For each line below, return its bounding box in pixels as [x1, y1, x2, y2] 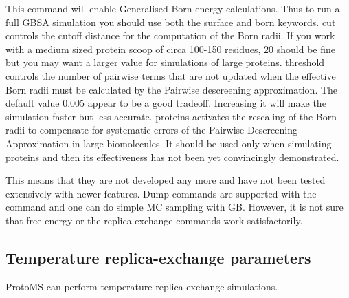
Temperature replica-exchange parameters [5, 246, 311, 268]
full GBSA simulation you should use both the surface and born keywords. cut [5, 14, 336, 29]
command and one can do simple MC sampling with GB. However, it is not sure [5, 200, 344, 214]
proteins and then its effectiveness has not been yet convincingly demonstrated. [5, 149, 339, 164]
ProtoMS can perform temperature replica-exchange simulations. [5, 279, 278, 293]
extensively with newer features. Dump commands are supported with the [5, 186, 317, 200]
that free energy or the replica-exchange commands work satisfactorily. [5, 213, 303, 227]
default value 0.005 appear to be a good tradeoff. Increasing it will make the [5, 96, 326, 110]
